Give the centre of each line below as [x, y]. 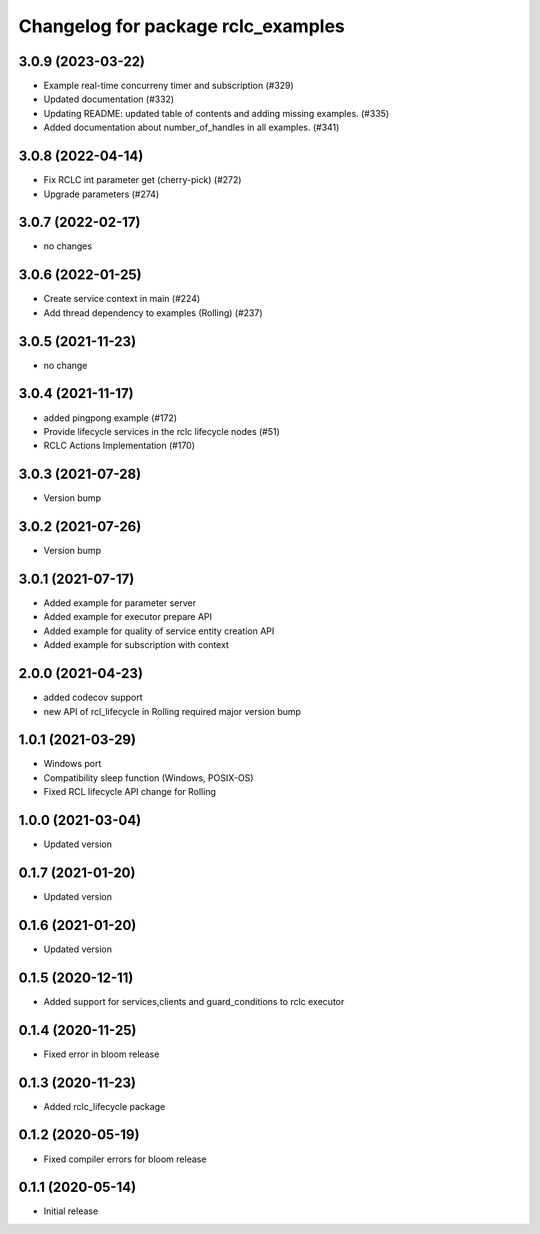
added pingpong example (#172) [110, 417]
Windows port [72, 764]
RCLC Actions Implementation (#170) [119, 446]
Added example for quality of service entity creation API [159, 631]
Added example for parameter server [120, 603]
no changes [68, 246]
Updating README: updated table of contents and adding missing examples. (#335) [216, 113]
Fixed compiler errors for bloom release [125, 1159]
